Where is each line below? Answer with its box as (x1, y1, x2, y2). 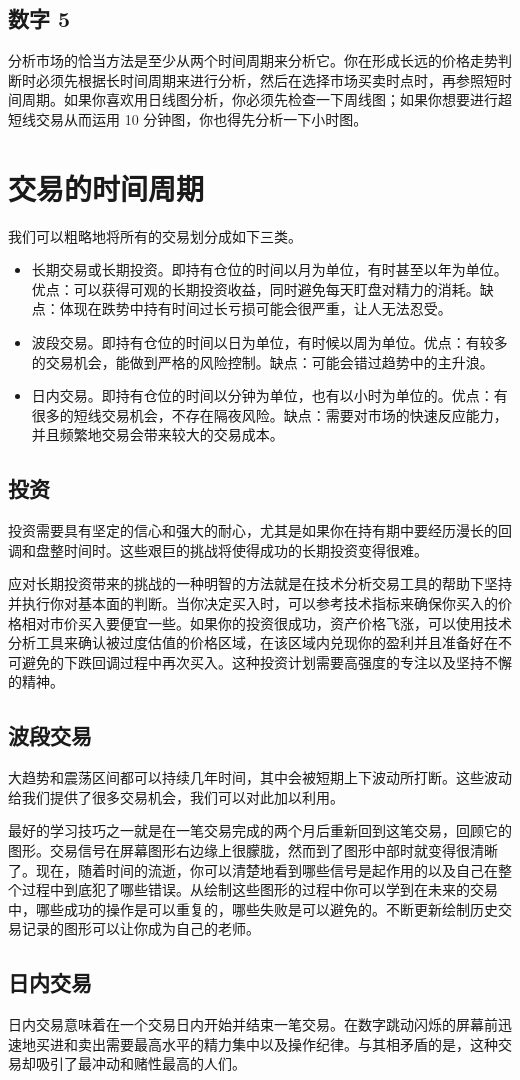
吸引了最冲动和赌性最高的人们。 (35, 1053, 246, 1074)
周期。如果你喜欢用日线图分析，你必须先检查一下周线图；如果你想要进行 (21, 89, 498, 110)
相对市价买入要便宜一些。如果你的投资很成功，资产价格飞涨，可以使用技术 (21, 612, 512, 633)
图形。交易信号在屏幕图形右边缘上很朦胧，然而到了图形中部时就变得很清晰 (8, 839, 498, 860)
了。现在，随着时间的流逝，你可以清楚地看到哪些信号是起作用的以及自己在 (8, 859, 498, 880)
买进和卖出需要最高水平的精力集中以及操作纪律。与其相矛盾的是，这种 (35, 1033, 498, 1054)
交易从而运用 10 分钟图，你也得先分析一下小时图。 (35, 108, 368, 129)
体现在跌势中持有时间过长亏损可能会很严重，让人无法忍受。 (59, 298, 452, 319)
